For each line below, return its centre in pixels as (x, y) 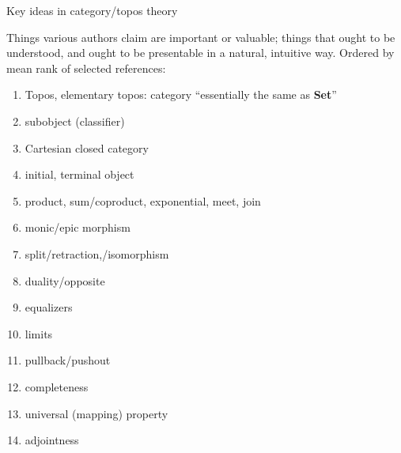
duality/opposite (65, 280)
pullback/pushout (68, 360)
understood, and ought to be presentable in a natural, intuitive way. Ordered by (200, 53)
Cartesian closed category (87, 147)
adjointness (52, 440)
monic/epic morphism (78, 227)
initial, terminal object (79, 174)
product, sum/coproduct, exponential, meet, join (143, 200)
